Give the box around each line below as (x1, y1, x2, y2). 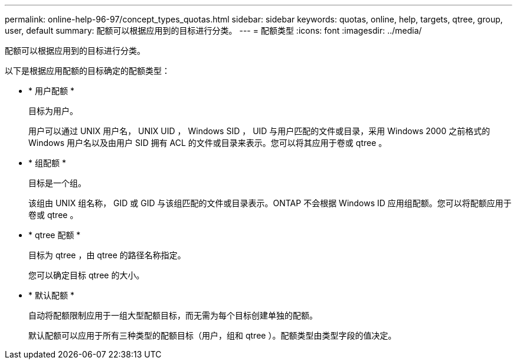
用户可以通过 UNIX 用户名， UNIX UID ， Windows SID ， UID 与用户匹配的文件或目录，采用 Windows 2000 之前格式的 (28, 126, 490, 136)
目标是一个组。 (28, 178, 86, 188)
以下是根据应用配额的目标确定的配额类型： (5, 66, 170, 76)
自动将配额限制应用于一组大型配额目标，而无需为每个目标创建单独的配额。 (28, 310, 318, 320)
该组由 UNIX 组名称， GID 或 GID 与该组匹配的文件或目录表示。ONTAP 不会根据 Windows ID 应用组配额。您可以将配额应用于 (28, 198, 512, 208)
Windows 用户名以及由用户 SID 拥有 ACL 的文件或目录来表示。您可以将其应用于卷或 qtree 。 (28, 138, 387, 148)
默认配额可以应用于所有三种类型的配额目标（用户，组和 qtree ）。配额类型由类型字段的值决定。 (28, 330, 397, 340)
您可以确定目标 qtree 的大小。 (28, 270, 145, 280)
